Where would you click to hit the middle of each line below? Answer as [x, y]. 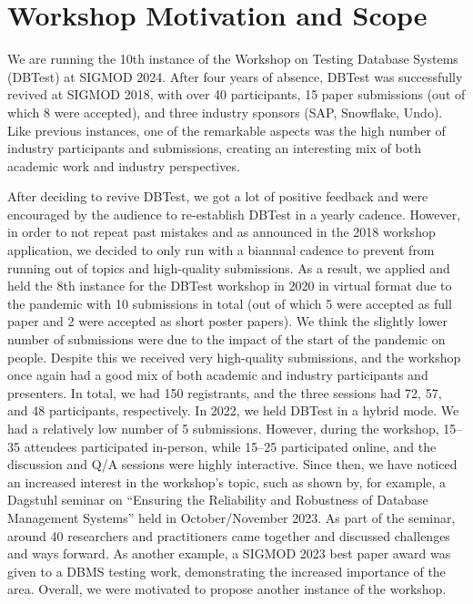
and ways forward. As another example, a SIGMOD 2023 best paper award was [229, 553]
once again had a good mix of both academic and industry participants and [218, 375]
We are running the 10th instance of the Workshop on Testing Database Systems [233, 59]
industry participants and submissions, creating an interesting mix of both [214, 148]
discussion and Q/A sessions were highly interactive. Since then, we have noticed [232, 464]
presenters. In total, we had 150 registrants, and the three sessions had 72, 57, [225, 392]
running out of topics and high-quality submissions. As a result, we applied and [229, 267]
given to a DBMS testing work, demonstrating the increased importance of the [226, 571]
